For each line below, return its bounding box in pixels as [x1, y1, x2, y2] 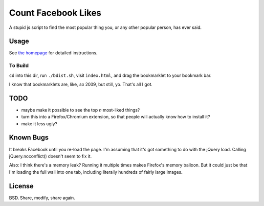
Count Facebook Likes [9, 7, 102, 18]
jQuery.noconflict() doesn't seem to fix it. [9, 153, 92, 159]
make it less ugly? [21, 120, 58, 127]
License [9, 182, 34, 190]
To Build [9, 62, 29, 69]
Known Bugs [9, 134, 49, 142]
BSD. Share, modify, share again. [9, 195, 75, 201]
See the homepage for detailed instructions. [9, 50, 98, 56]
